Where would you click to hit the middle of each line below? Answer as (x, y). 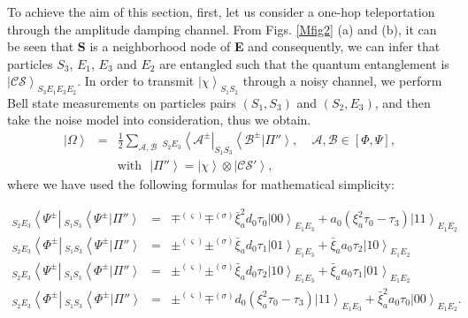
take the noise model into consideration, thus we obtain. (159, 120)
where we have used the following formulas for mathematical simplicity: (201, 184)
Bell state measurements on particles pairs (122, 102)
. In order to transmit (136, 81)
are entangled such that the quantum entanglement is (304, 63)
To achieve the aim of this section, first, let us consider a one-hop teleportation (221, 11)
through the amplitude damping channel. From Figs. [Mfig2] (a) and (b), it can (222, 29)
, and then (403, 102)
